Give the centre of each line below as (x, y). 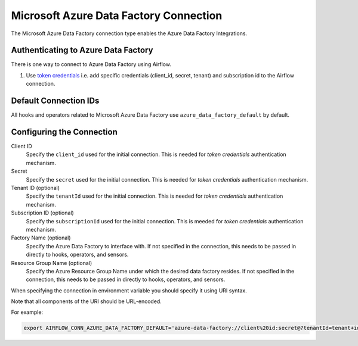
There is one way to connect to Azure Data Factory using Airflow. (91, 64)
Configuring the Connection (64, 132)
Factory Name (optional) (41, 238)
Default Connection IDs (55, 101)
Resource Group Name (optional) (52, 263)
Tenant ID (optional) (35, 188)
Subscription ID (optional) (42, 213)
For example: (27, 312)
